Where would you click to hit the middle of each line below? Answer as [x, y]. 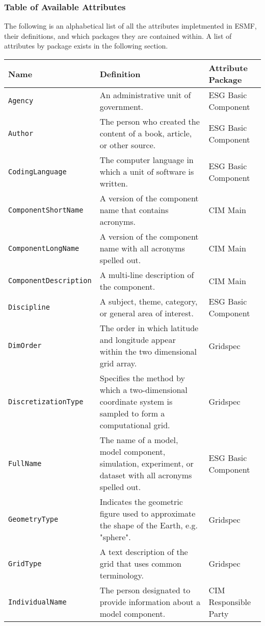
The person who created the [150, 121]
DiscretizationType [46, 401]
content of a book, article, [146, 133]
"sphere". [115, 537]
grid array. [118, 363]
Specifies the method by [142, 378]
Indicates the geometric [141, 502]
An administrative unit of [145, 95]
